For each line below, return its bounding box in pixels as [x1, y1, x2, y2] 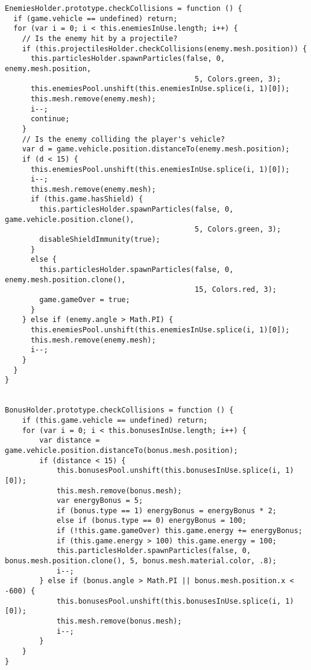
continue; [30, 115, 70, 124]
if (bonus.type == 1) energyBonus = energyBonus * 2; [56, 506, 277, 515]
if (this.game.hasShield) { [30, 195, 143, 204]
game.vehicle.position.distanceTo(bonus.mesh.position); [5, 446, 238, 455]
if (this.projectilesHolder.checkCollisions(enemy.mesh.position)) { [22, 44, 307, 53]
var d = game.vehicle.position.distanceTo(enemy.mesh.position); [22, 145, 290, 154]
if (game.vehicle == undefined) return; [13, 14, 178, 23]
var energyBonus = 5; [56, 496, 143, 505]
